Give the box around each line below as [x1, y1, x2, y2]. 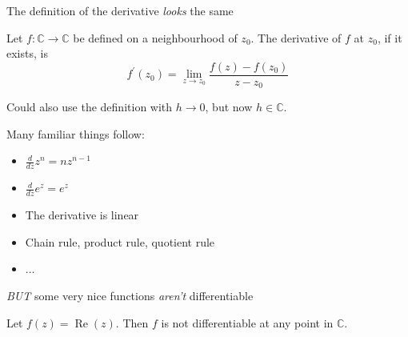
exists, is [6, 45, 48, 62]
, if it [377, 29, 402, 46]
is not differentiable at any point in [161, 314, 334, 331]
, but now [205, 98, 253, 115]
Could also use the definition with [6, 98, 173, 115]
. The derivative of [250, 29, 342, 46]
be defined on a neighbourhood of [73, 29, 238, 46]
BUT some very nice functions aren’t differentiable [6, 287, 254, 303]
